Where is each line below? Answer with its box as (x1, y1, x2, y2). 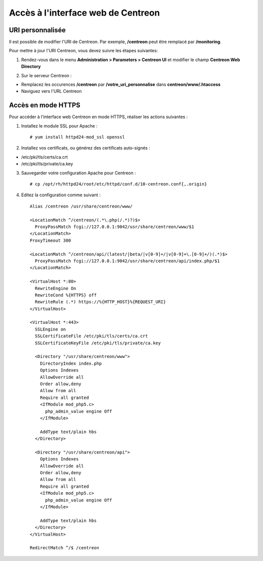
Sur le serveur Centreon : (21, 72, 72, 78)
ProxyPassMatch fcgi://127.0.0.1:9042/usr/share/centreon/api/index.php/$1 (35, 258, 220, 264)
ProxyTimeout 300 (30, 237, 71, 243)
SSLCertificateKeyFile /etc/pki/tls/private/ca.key (35, 340, 161, 346)
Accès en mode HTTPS (9, 101, 80, 109)
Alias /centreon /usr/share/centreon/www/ (30, 203, 133, 209)
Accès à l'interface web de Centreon (9, 7, 160, 18)
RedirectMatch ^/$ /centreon (30, 545, 99, 551)
